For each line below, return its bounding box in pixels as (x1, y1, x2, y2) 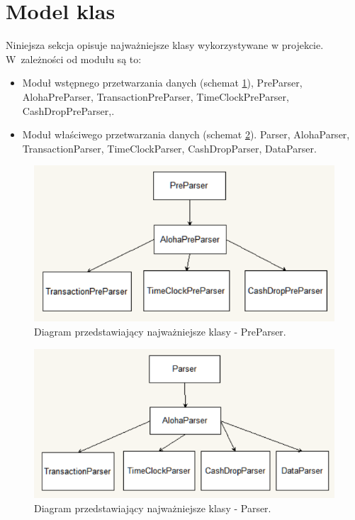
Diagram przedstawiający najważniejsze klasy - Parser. (34, 501, 271, 516)
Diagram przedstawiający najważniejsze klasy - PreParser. (34, 323, 286, 338)
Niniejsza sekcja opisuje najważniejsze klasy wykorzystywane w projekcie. (6, 38, 324, 52)
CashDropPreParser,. (22, 103, 115, 118)
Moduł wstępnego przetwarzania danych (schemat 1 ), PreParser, (22, 75, 303, 90)
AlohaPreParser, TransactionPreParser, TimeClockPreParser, (22, 89, 289, 104)
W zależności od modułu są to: (6, 51, 142, 66)
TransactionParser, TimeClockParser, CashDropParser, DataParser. (22, 140, 317, 155)
